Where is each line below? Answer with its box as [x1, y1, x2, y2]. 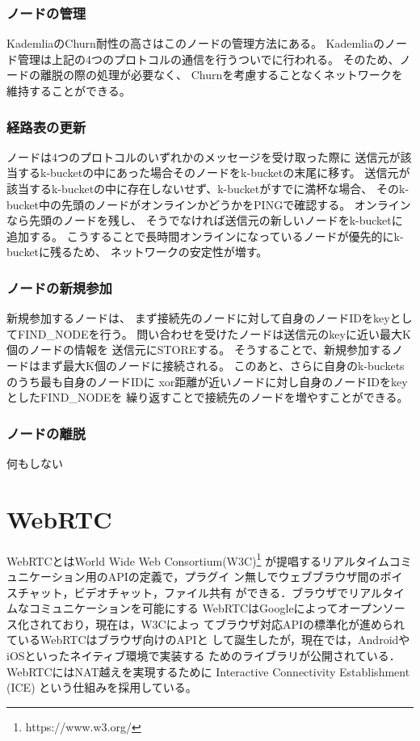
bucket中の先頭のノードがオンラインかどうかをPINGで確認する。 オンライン [6, 196, 411, 213]
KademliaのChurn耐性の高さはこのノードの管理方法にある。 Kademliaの [6, 35, 384, 52]
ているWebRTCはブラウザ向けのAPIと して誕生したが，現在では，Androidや [6, 631, 410, 648]
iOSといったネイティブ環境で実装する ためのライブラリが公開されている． [6, 646, 401, 663]
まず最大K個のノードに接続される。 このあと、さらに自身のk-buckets [40, 356, 405, 373]
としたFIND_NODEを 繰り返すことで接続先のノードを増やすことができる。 [6, 389, 409, 406]
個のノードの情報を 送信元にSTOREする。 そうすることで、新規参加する [6, 341, 392, 358]
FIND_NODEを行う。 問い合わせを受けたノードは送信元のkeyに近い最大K [17, 325, 411, 342]
